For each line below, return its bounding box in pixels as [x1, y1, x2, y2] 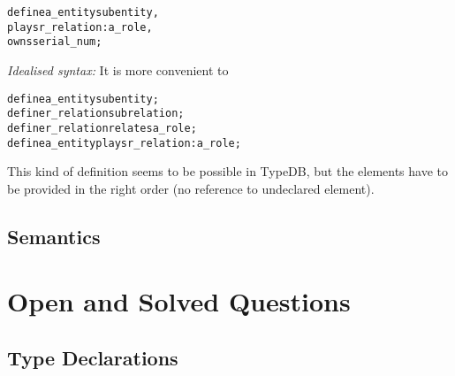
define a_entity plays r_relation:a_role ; [7, 136, 241, 150]
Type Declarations [7, 343, 178, 371]
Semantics [7, 222, 101, 249]
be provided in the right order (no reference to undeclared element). [7, 179, 375, 197]
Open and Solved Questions [7, 283, 351, 319]
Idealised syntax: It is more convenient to [7, 60, 229, 79]
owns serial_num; [7, 35, 102, 49]
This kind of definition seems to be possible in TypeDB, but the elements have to [7, 162, 448, 180]
